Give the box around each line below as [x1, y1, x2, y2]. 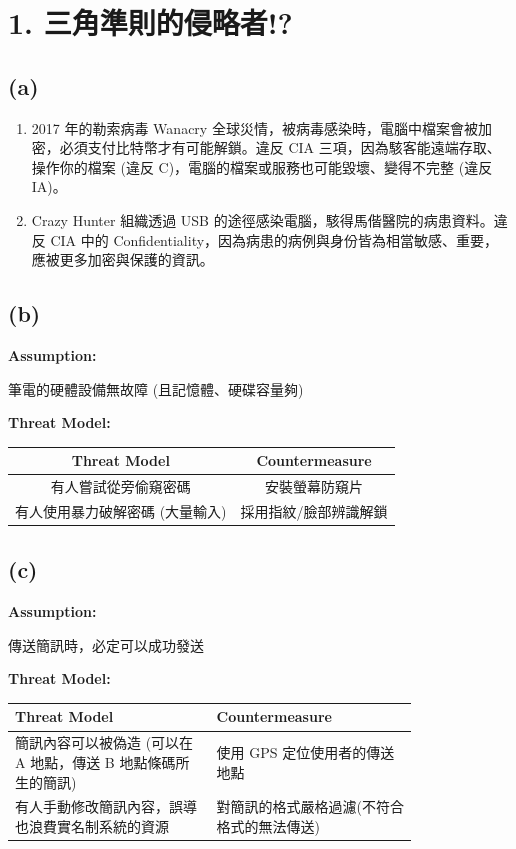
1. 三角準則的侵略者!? [8, 2, 293, 43]
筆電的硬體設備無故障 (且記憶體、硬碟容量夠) [8, 378, 304, 399]
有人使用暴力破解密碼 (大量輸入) [15, 500, 227, 521]
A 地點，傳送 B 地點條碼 [15, 751, 176, 772]
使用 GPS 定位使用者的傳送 [216, 742, 395, 763]
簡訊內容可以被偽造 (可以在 [15, 732, 194, 753]
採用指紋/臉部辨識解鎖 [240, 500, 388, 521]
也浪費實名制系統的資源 [15, 815, 169, 836]
